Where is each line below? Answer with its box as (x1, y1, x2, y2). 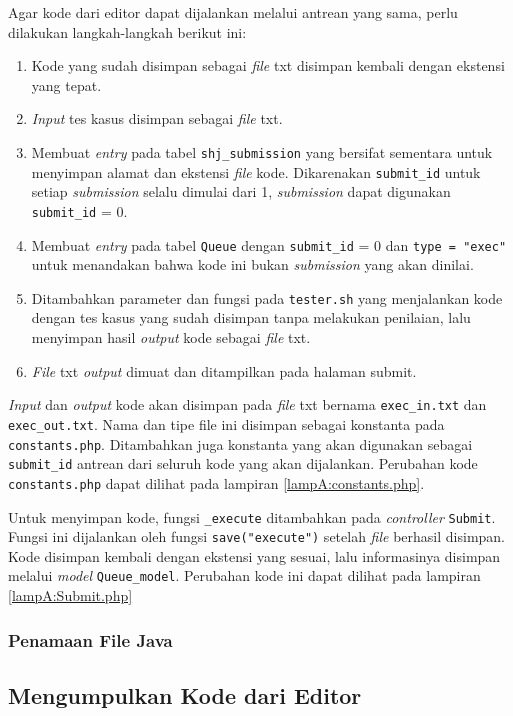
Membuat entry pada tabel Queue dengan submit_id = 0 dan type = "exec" (31, 234, 507, 255)
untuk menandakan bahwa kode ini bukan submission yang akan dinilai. (31, 254, 474, 275)
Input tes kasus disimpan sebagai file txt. (31, 108, 283, 129)
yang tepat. (31, 74, 102, 95)
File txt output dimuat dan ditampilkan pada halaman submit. (31, 360, 417, 381)
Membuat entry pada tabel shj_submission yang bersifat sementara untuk (31, 141, 493, 162)
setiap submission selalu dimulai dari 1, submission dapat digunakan (31, 181, 451, 202)
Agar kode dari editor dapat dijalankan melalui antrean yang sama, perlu (8, 2, 458, 22)
